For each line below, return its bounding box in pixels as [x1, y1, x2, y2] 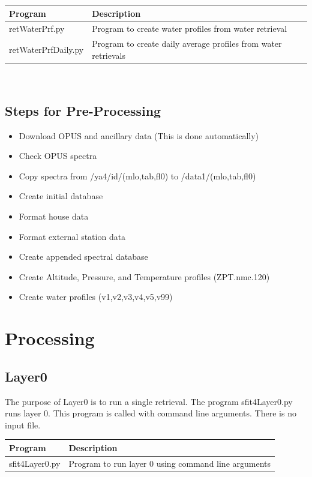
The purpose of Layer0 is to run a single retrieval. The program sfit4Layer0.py [5, 395, 293, 407]
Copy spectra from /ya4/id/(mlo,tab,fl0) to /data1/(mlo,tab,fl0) [19, 169, 256, 182]
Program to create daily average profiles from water [92, 37, 282, 50]
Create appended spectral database [19, 250, 148, 263]
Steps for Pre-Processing [5, 101, 161, 119]
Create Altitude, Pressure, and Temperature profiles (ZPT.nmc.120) [19, 270, 270, 283]
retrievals [92, 49, 125, 61]
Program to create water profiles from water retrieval [92, 22, 287, 35]
